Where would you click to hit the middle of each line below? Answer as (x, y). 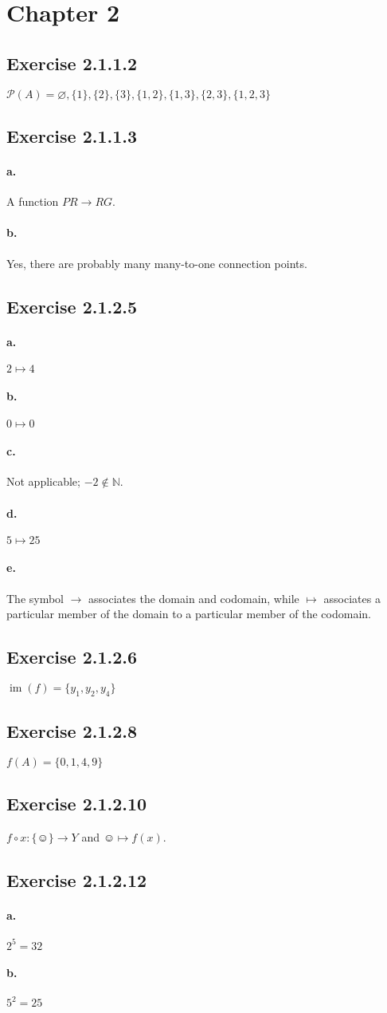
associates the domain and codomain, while (194, 598)
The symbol (35, 598)
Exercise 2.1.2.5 (72, 306)
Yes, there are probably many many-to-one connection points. (157, 263)
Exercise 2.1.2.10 (77, 804)
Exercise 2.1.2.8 (72, 731)
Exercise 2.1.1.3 (72, 135)
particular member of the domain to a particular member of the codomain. (189, 614)
